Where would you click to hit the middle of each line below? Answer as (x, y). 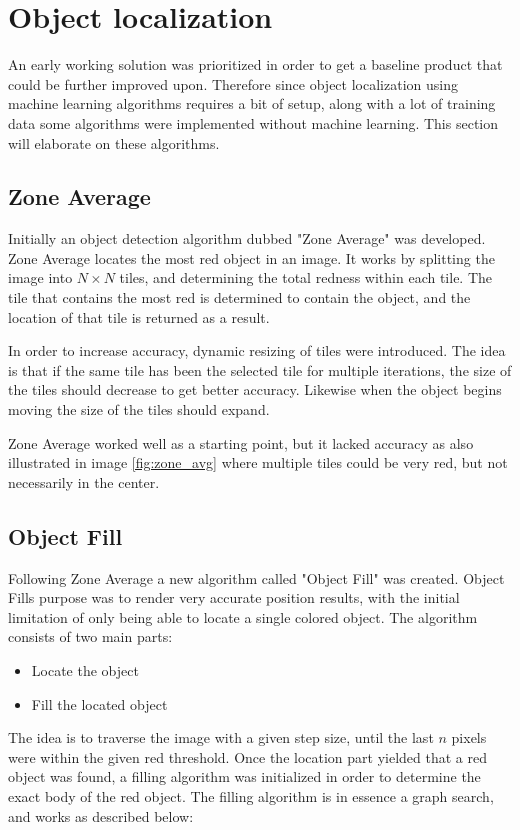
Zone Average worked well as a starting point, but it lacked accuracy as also (241, 442)
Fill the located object (99, 703)
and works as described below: (101, 815)
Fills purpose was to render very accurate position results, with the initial (234, 597)
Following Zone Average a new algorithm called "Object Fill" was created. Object (256, 577)
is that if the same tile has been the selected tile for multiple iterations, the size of (260, 369)
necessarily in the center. (84, 481)
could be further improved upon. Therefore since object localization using (233, 83)
